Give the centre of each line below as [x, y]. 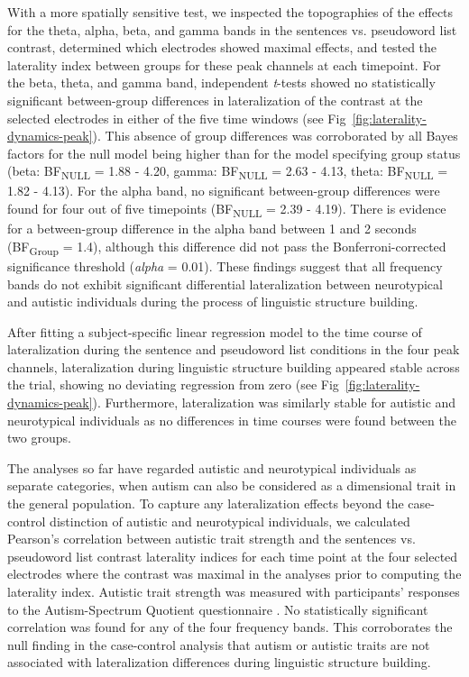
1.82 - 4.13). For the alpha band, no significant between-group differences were [224, 191]
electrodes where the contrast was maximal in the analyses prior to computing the [234, 574]
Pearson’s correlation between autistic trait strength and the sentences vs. [212, 539]
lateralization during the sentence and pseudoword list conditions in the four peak [234, 349]
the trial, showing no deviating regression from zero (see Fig [173, 384]
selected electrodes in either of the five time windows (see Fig [177, 118]
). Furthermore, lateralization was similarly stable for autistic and [274, 403]
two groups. [39, 438]
